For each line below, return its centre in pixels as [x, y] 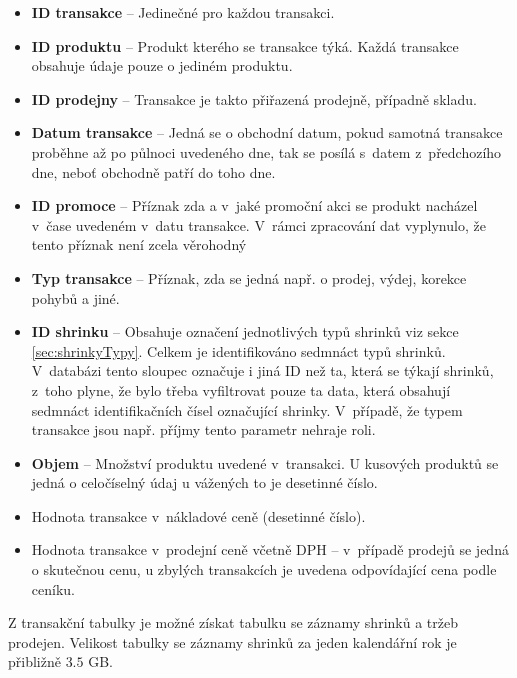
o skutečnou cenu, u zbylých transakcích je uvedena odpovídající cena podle [264, 569]
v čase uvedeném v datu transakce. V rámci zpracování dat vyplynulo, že [258, 224]
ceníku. [53, 588]
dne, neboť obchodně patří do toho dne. [153, 171]
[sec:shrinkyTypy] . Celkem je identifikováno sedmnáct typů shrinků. [238, 350]
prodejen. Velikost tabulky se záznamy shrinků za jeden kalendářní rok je [232, 641]
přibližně [34, 661]
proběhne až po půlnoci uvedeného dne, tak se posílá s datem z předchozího [266, 151]
